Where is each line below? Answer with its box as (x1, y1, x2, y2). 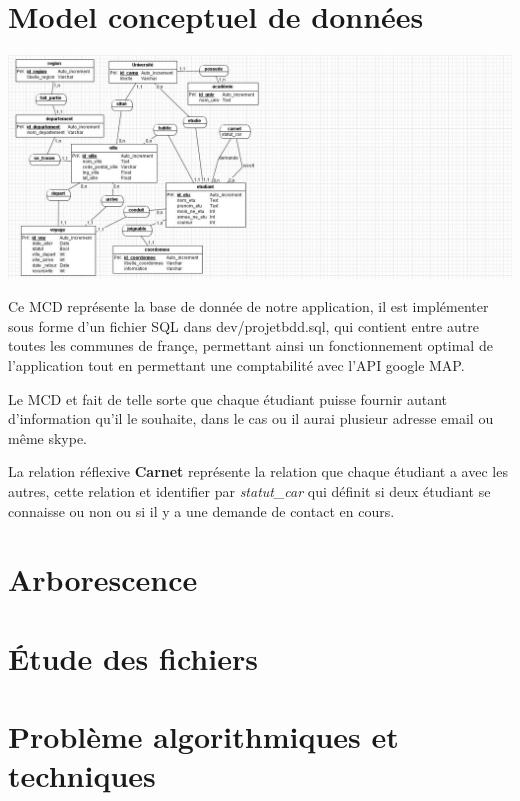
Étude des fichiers (8, 637, 258, 678)
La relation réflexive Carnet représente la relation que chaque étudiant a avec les (8, 461, 508, 482)
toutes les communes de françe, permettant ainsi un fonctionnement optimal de (8, 335, 493, 356)
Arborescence (8, 559, 198, 600)
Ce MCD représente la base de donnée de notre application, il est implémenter (8, 296, 489, 317)
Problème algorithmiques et (8, 716, 399, 757)
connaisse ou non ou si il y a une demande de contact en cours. (8, 500, 395, 521)
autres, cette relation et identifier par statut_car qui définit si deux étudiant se (8, 480, 491, 501)
